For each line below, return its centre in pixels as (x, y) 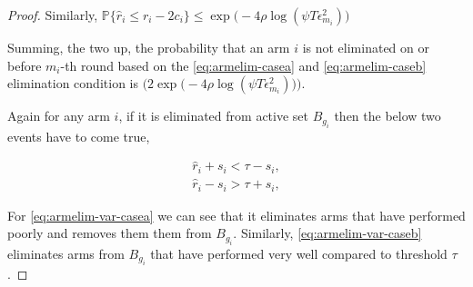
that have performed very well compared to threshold (299, 253)
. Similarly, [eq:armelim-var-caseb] (327, 233)
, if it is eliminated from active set (213, 116)
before (25, 65)
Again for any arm (59, 116)
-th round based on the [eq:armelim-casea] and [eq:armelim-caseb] (243, 65)
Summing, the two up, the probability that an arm (149, 47)
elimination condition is (73, 83)
